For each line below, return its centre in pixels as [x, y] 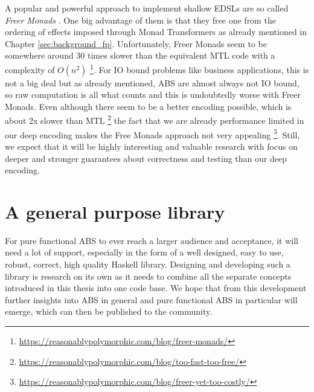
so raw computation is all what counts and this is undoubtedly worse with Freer [153, 95]
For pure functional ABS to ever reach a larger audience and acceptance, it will [152, 240]
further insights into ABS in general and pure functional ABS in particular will [151, 299]
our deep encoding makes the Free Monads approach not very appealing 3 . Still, [152, 133]
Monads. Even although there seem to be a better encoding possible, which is [148, 106]
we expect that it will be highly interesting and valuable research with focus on [151, 146]
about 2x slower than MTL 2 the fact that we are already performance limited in [155, 120]
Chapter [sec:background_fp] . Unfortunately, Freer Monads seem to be [136, 43]
